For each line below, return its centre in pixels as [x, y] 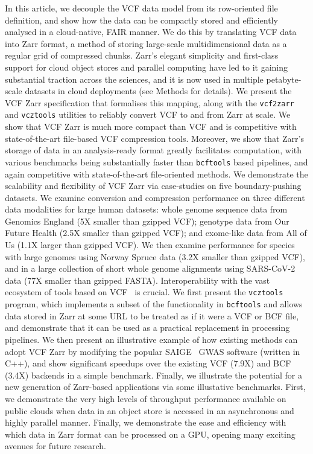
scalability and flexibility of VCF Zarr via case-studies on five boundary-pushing [153, 186]
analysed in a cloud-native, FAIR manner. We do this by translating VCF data [151, 32]
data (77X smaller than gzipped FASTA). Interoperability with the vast [138, 280]
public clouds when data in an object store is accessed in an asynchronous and [150, 410]
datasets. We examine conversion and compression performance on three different [155, 197]
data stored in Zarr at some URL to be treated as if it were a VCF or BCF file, [152, 315]
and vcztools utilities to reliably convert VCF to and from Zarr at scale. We [148, 114]
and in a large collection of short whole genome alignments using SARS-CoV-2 [150, 268]
